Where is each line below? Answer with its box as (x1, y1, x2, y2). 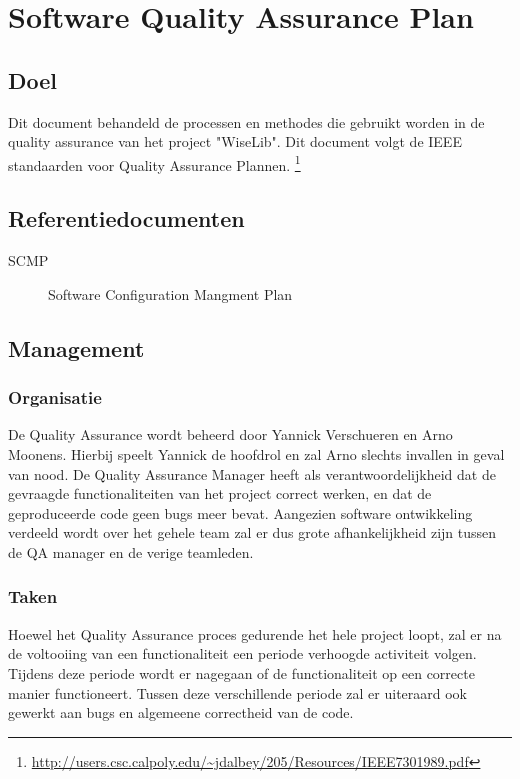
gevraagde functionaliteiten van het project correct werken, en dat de (8, 483, 432, 504)
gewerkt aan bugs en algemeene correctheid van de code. (8, 702, 354, 723)
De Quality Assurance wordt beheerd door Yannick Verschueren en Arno (8, 424, 453, 445)
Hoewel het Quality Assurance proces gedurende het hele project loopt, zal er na (8, 623, 502, 644)
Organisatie (8, 385, 102, 410)
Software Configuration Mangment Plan (48, 283, 293, 304)
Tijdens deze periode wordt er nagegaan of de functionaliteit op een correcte (8, 662, 475, 683)
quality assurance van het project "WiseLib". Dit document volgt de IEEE (8, 131, 462, 152)
